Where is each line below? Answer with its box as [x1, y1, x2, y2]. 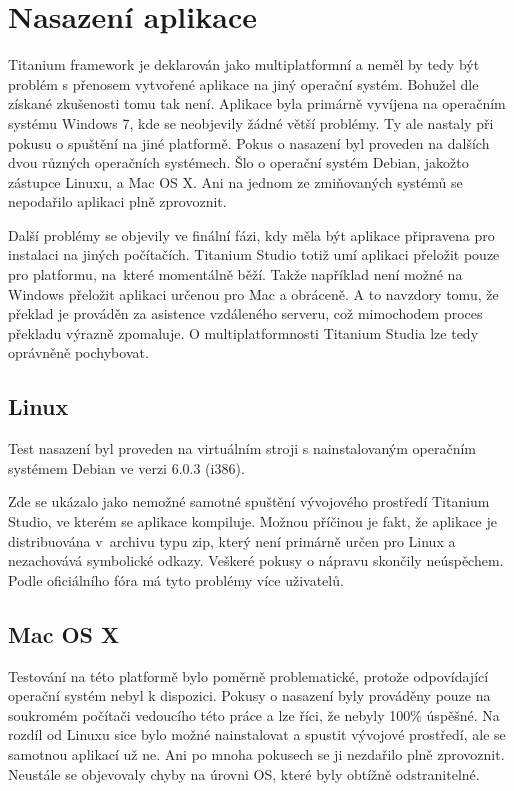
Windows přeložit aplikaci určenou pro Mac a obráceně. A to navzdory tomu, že [8, 283, 499, 304]
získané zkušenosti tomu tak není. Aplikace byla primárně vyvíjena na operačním [8, 93, 506, 114]
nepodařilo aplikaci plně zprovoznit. [8, 191, 227, 212]
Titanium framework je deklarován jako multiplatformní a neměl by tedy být [8, 54, 480, 75]
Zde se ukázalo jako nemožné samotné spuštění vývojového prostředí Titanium [8, 491, 490, 512]
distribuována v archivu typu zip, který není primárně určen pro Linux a [8, 530, 456, 551]
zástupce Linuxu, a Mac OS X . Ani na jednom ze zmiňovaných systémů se [8, 171, 463, 192]
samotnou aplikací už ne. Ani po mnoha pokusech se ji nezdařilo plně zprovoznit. [8, 743, 505, 764]
